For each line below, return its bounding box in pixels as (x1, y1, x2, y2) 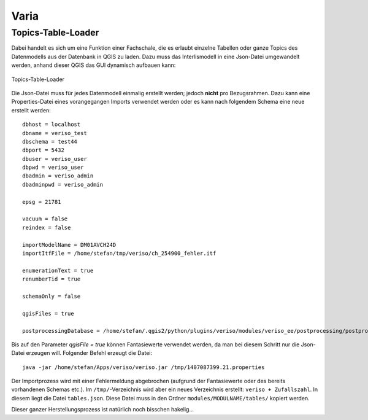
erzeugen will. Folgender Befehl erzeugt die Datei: (25, 349, 153, 357)
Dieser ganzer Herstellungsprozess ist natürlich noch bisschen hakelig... (11, 406, 194, 413)
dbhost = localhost (22, 121, 81, 128)
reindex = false (22, 224, 71, 231)
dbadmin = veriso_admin (22, 173, 94, 179)
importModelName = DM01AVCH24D (22, 241, 117, 248)
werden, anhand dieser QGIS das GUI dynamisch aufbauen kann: (11, 61, 176, 69)
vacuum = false (22, 216, 68, 222)
